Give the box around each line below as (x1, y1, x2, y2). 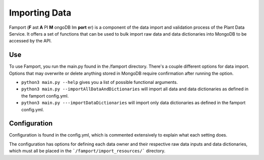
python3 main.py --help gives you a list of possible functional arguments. (21, 80, 178, 85)
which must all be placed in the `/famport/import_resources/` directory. (9, 148, 166, 154)
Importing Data (9, 7, 71, 18)
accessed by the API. (9, 38, 52, 44)
